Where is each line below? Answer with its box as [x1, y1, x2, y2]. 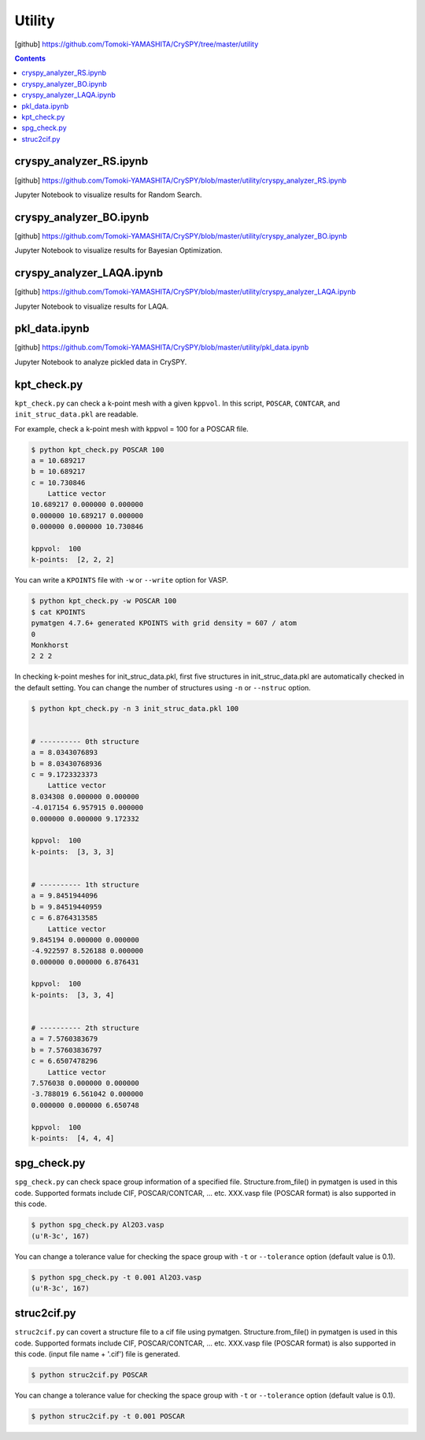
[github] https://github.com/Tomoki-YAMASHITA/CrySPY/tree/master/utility [14, 39, 259, 49]
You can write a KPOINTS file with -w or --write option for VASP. [14, 576, 228, 585]
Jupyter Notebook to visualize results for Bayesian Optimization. [14, 246, 224, 255]
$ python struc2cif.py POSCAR [31, 1371, 148, 1379]
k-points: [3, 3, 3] [31, 847, 115, 856]
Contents [14, 54, 46, 63]
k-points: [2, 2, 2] [31, 555, 115, 565]
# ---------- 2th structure [31, 1024, 139, 1033]
